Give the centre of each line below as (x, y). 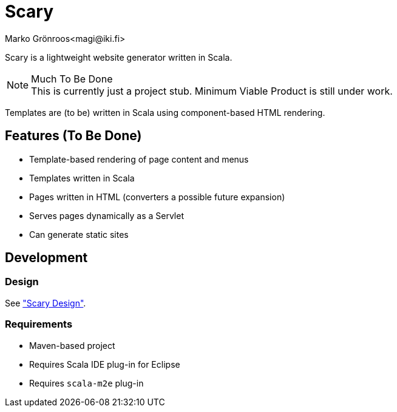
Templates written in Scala (82, 178)
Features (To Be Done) (73, 136)
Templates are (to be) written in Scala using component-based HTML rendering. (165, 112)
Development (46, 258)
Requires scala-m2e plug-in (87, 383)
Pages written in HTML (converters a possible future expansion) (157, 197)
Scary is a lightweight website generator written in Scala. (119, 57)
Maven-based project (72, 345)
